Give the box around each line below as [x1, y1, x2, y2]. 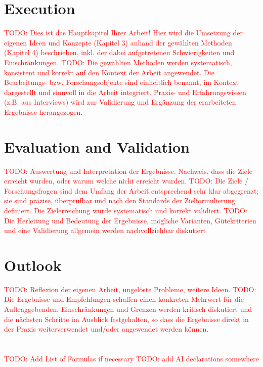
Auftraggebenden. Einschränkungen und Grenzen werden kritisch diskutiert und [4, 304, 252, 314]
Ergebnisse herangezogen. [4, 106, 83, 117]
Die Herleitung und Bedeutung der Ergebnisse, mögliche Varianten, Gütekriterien [4, 215, 256, 225]
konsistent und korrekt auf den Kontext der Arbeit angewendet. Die [4, 67, 214, 77]
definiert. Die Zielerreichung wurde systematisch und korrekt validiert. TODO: [4, 205, 247, 215]
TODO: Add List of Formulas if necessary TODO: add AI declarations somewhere [4, 353, 259, 364]
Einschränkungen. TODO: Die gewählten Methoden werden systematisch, [4, 57, 232, 67]
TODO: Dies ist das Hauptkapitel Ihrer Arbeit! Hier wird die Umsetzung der [4, 27, 243, 38]
